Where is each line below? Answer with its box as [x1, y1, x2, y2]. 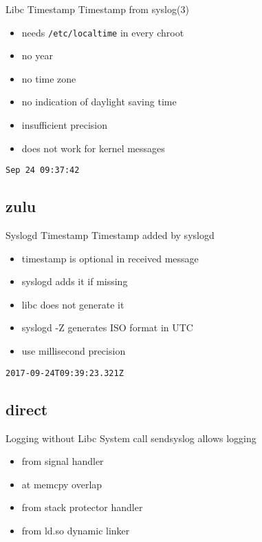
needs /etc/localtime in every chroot [21, 25, 184, 39]
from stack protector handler [21, 500, 143, 514]
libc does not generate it [21, 297, 124, 311]
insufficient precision [21, 118, 108, 132]
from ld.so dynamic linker [21, 523, 130, 537]
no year [21, 48, 53, 63]
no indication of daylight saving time [21, 94, 177, 109]
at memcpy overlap [21, 477, 102, 491]
